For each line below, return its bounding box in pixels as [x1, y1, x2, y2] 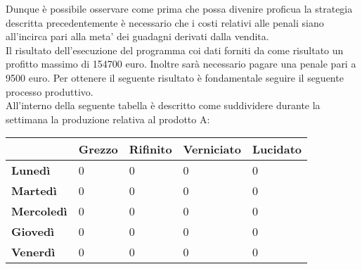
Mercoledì [11, 203, 67, 220]
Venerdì [11, 244, 56, 261]
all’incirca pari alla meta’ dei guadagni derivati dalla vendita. [6, 29, 269, 44]
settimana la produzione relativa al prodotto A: [6, 111, 210, 126]
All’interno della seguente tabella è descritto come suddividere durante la [6, 98, 321, 113]
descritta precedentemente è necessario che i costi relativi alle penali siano [6, 15, 324, 30]
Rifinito [129, 141, 172, 158]
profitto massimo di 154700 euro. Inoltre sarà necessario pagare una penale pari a [6, 56, 356, 71]
